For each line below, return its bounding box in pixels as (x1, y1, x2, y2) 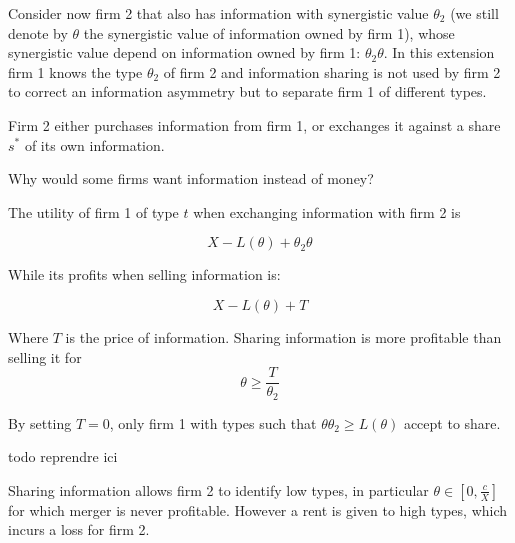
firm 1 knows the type (8, 61, 143, 82)
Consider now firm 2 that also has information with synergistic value (8, 3, 429, 23)
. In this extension (383, 42, 495, 63)
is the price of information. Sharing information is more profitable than (65, 326, 502, 347)
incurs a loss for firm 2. (8, 519, 150, 540)
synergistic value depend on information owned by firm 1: (8, 42, 361, 63)
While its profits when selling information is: (8, 264, 281, 285)
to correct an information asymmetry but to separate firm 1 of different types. (8, 81, 487, 102)
